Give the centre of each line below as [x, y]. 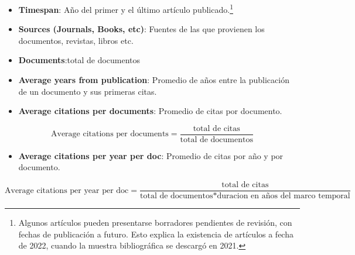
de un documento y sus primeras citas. [88, 91]
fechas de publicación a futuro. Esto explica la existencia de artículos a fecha [156, 234]
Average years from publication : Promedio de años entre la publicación [154, 80]
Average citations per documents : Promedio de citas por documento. [150, 111]
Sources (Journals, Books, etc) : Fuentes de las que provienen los [141, 29]
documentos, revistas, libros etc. [76, 40]
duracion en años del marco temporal [284, 196]
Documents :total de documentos [79, 60]
